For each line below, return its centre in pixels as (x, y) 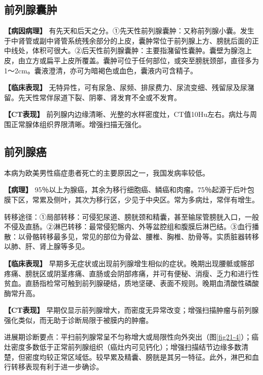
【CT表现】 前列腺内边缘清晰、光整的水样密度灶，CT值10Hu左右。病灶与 (127, 114)
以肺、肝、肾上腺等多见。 (47, 246)
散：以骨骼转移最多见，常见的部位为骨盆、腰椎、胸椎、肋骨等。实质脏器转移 (131, 236)
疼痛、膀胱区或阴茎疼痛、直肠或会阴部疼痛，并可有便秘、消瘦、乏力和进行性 (131, 273)
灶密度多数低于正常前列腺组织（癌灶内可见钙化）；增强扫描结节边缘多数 (123, 347)
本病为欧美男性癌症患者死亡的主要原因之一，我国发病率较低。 (107, 172)
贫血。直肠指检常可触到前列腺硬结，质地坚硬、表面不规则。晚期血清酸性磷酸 (131, 283)
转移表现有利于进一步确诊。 (57, 367)
